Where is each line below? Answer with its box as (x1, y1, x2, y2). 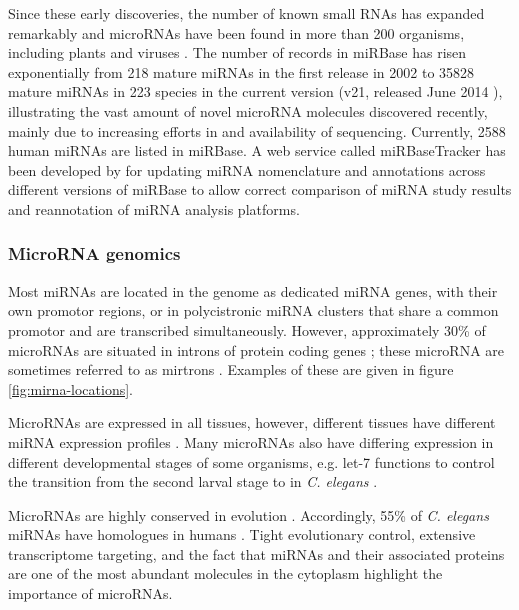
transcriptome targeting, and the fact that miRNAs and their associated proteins (8, 543, 505, 564)
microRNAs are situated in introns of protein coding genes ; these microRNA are (8, 339, 505, 360)
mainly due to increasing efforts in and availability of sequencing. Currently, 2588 (8, 120, 506, 141)
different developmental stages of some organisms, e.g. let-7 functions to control (8, 451, 495, 472)
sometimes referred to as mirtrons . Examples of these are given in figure (8, 359, 454, 380)
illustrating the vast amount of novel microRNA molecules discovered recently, (8, 100, 488, 121)
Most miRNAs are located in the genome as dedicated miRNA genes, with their (8, 280, 498, 301)
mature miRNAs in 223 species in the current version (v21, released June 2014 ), (8, 81, 503, 102)
